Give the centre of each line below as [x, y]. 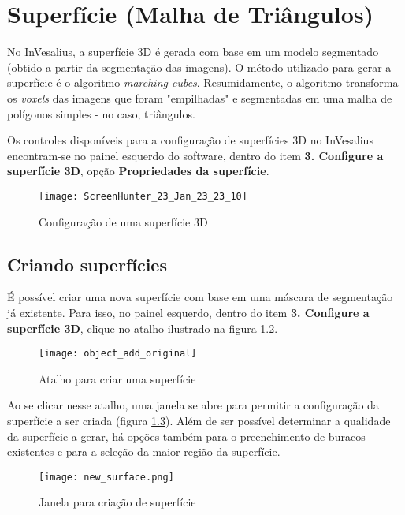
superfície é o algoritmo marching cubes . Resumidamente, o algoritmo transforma [203, 82]
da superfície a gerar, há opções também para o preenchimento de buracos [186, 436]
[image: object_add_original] [118, 354]
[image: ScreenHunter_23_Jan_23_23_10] [143, 196]
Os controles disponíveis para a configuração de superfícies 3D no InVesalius [190, 140]
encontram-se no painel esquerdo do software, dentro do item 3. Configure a [195, 155]
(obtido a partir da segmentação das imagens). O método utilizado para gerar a [199, 67]
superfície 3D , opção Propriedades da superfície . [138, 171]
